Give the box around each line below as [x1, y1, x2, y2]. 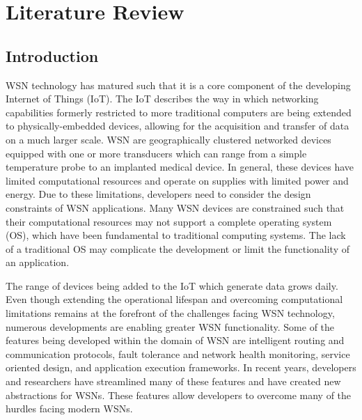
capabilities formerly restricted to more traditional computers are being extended [6, 104, 352, 119]
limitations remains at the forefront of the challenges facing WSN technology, [6, 306, 335, 320]
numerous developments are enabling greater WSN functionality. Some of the [6, 319, 335, 334]
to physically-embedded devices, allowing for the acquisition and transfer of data [6, 118, 349, 133]
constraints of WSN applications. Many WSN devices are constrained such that [6, 200, 345, 215]
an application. [6, 255, 70, 270]
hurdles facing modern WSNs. [6, 401, 133, 416]
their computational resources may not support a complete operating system [6, 214, 332, 228]
